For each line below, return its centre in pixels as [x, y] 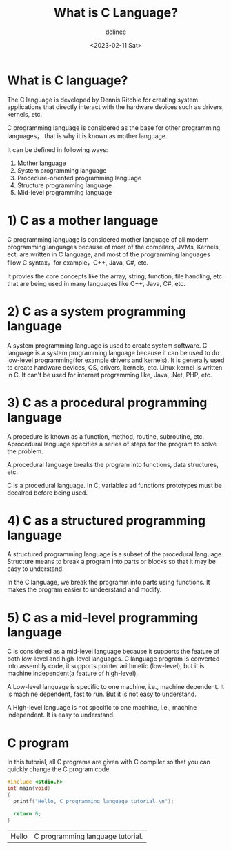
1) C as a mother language [83, 220]
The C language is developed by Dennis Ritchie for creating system [103, 100]
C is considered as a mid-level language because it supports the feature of [113, 652]
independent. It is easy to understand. [61, 715]
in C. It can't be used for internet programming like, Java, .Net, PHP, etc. [110, 375]
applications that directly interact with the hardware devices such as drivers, [115, 107]
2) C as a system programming [97, 311]
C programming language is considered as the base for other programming [114, 127]
